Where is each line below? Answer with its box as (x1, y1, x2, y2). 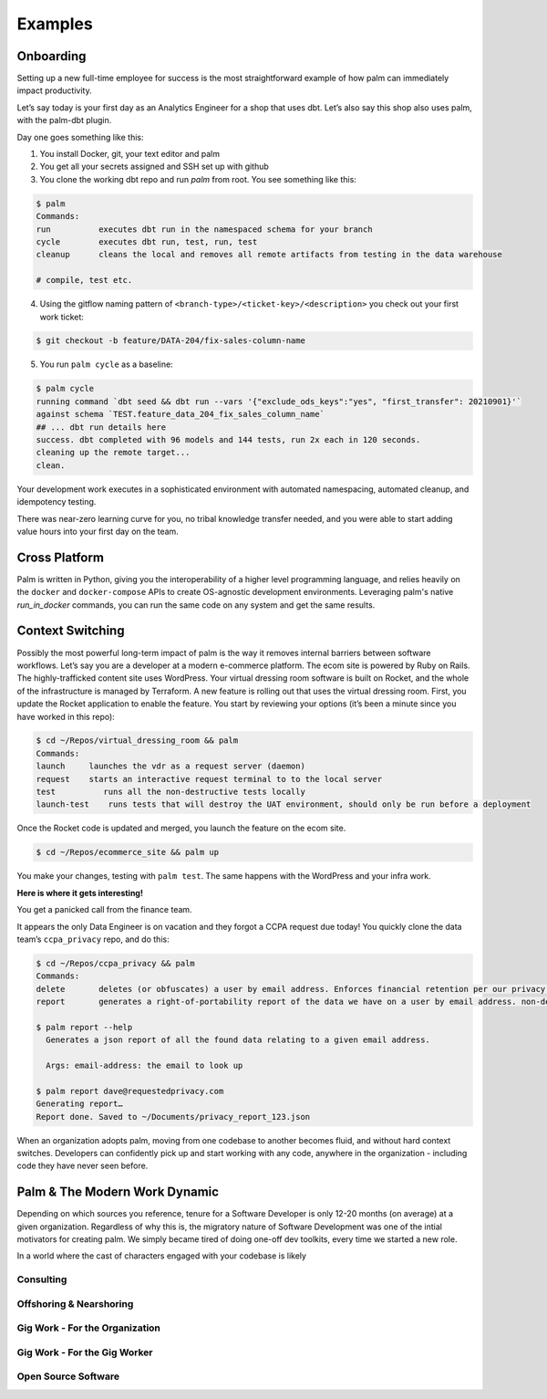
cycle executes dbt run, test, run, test (36, 236, 258, 246)
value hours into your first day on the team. (16, 526, 180, 537)
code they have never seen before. (16, 1160, 149, 1172)
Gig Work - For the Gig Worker (16, 1346, 154, 1359)
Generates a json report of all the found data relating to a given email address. (46, 1035, 430, 1045)
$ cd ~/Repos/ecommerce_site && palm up (36, 847, 219, 858)
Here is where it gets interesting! (16, 887, 143, 898)
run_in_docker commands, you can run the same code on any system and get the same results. (16, 599, 376, 611)
